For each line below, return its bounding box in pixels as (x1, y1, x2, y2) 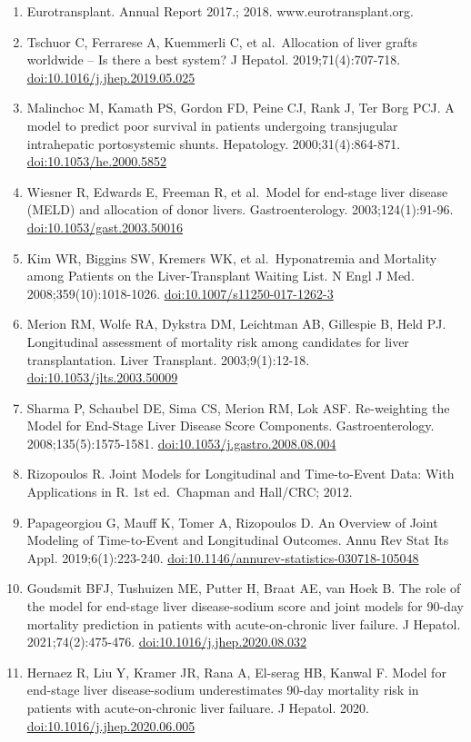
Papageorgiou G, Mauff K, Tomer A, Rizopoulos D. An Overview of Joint (26, 512, 438, 531)
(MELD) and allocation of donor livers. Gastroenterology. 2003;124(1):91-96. (26, 200, 454, 219)
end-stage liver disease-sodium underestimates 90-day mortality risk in (26, 680, 419, 699)
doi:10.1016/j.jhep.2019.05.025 (26, 67, 195, 86)
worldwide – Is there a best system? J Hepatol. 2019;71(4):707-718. (26, 50, 401, 69)
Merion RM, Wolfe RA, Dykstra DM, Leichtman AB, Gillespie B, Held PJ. (26, 314, 446, 333)
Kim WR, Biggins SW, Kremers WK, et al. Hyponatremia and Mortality (26, 248, 437, 267)
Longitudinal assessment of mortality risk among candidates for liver (26, 331, 409, 351)
